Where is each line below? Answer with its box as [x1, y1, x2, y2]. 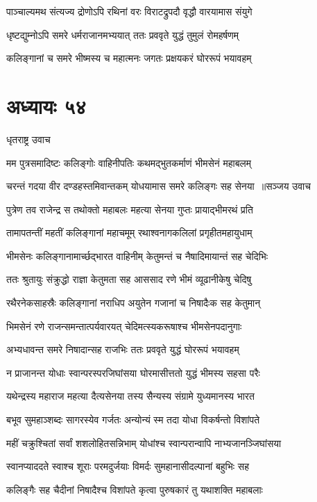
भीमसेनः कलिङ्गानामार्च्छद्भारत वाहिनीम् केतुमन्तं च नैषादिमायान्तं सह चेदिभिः [6, 248, 268, 263]
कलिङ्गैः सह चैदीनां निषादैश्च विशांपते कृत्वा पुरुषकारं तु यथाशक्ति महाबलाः [6, 482, 263, 496]
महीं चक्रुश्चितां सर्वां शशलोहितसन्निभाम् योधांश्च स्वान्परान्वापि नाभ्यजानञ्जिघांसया [6, 435, 282, 450]
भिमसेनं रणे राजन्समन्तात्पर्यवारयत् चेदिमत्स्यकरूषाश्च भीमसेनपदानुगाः [6, 318, 242, 333]
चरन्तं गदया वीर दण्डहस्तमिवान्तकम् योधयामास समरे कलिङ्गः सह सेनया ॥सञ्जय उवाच [6, 179, 311, 193]
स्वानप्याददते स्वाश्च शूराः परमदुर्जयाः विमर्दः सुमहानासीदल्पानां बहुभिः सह [6, 459, 249, 473]
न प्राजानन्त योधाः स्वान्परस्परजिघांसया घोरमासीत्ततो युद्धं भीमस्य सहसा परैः [6, 365, 260, 380]
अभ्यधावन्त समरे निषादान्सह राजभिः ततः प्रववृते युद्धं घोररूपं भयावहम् [6, 342, 239, 357]
